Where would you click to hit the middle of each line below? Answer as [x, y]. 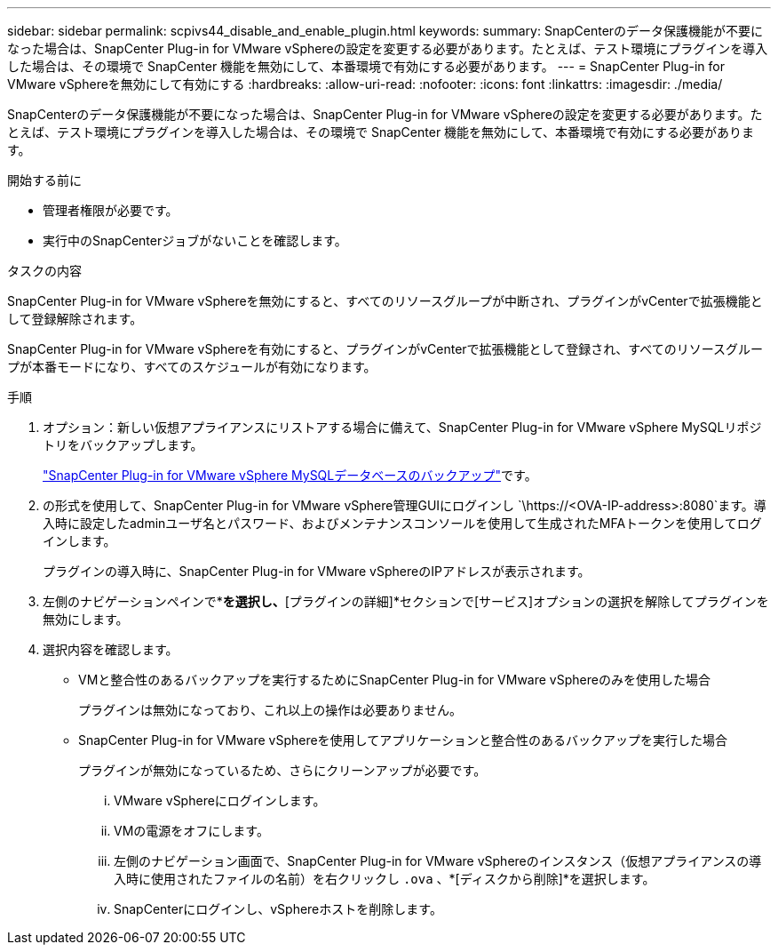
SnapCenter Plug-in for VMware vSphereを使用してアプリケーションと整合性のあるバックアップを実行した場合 [403, 740]
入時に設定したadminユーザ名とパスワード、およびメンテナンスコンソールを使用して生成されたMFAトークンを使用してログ [402, 523]
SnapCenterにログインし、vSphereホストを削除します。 [278, 909]
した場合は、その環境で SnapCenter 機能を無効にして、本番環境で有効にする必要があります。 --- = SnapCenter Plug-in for [366, 66]
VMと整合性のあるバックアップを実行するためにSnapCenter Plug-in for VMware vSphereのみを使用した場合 [394, 680]
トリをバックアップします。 [123, 445]
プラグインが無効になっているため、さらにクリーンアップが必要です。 [282, 770]
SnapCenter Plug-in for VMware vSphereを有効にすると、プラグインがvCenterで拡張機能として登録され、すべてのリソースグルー [385, 349]
